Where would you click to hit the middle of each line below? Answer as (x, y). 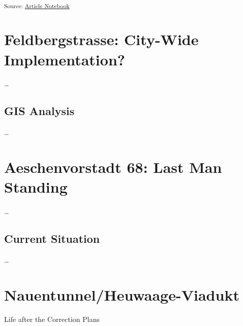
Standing (36, 187)
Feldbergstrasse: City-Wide (101, 39)
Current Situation (52, 239)
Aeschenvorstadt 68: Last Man (113, 167)
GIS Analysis (39, 111)
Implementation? (65, 59)
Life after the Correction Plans (52, 319)
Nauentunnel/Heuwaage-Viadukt (122, 294)
